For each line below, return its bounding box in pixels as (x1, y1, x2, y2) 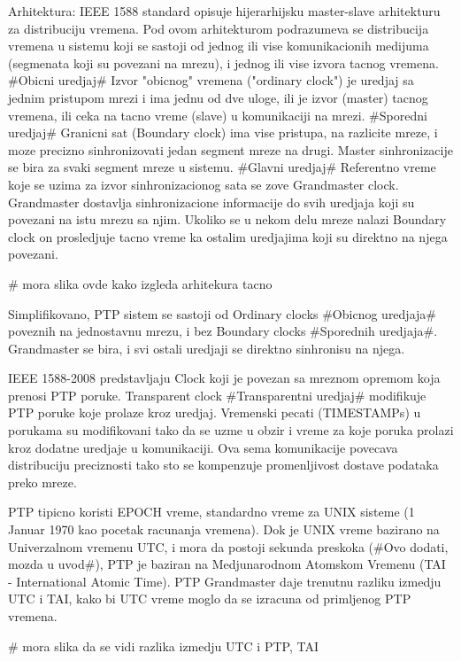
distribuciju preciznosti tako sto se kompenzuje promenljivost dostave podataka (8, 455, 439, 474)
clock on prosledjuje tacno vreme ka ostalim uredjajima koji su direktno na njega (8, 227, 448, 245)
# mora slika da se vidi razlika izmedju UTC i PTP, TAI (8, 636, 319, 655)
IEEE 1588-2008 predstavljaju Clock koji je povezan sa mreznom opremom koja (8, 369, 441, 387)
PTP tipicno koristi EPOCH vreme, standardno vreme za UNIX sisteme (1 (8, 502, 415, 521)
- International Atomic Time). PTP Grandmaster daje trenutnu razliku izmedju (8, 572, 442, 590)
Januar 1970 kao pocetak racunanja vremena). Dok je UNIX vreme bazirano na (8, 520, 440, 539)
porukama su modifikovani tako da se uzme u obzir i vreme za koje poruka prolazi (8, 421, 454, 439)
